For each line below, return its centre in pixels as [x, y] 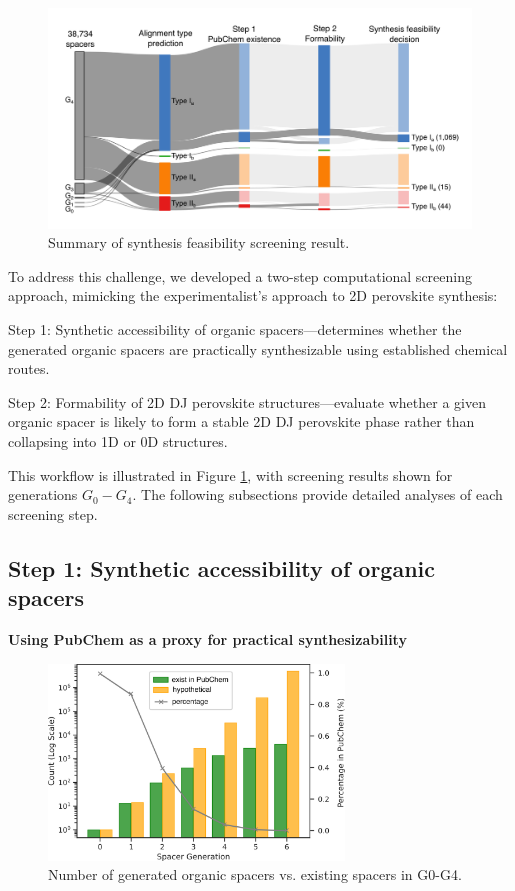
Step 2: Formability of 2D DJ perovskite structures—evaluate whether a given [247, 401]
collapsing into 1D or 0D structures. [118, 441]
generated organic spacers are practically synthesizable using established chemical [258, 348]
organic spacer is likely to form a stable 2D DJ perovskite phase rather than [241, 421]
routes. [29, 368]
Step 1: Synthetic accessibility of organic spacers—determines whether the [235, 329]
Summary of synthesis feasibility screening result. [199, 242]
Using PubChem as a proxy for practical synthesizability [207, 639]
